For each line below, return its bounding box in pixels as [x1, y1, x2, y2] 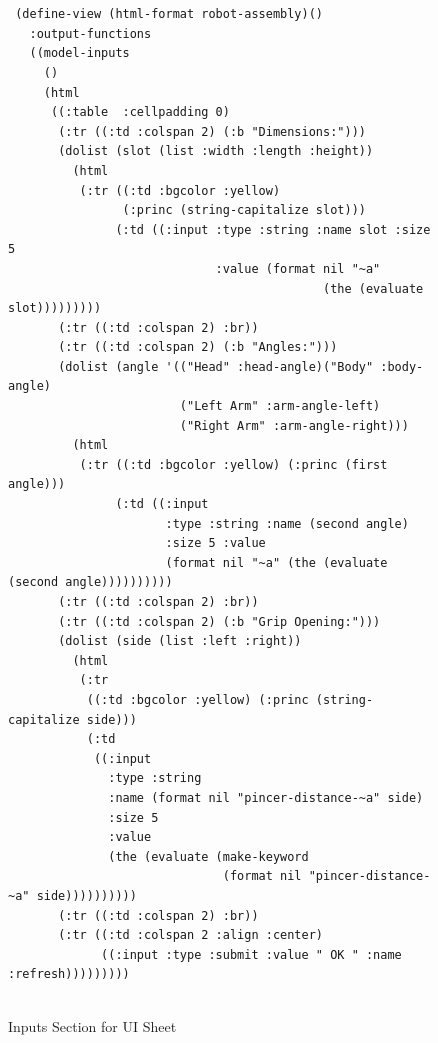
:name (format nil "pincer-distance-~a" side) [108, 790, 424, 805]
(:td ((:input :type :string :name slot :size [115, 222, 431, 237]
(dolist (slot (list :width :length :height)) [58, 144, 374, 159]
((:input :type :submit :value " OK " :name [101, 947, 402, 962]
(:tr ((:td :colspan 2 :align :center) [58, 928, 323, 943]
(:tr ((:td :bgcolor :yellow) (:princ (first [79, 457, 388, 472]
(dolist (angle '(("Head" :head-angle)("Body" [58, 359, 374, 374]
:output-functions [29, 26, 152, 41]
